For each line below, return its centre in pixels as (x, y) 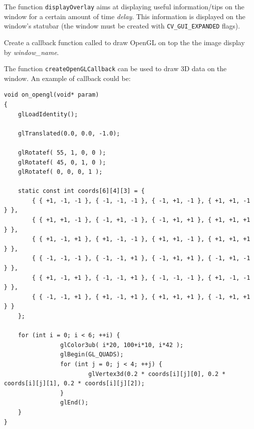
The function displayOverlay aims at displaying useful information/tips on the (124, 6)
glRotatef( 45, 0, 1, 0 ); (62, 162)
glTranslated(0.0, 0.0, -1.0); (69, 133)
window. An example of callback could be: (67, 78)
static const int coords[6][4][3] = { (81, 191)
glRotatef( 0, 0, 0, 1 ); (60, 172)
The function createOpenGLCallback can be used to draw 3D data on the (115, 68)
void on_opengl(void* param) (52, 95)
